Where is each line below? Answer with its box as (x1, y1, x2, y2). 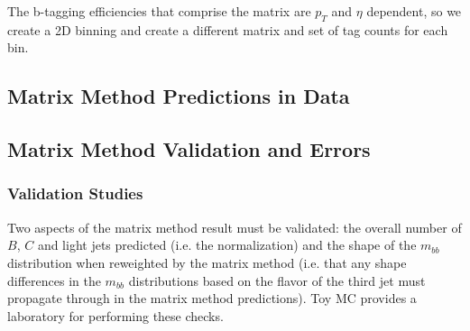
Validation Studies (7, 182, 143, 205)
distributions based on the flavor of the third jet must (128, 271, 426, 290)
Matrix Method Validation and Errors (7, 135, 371, 163)
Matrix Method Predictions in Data (7, 82, 350, 110)
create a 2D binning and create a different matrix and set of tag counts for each (7, 20, 448, 39)
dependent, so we (366, 2, 462, 20)
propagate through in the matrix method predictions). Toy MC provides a (7, 289, 417, 308)
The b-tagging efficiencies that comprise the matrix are (7, 2, 311, 20)
